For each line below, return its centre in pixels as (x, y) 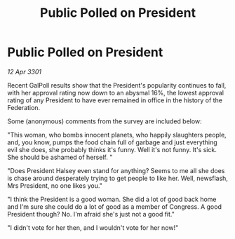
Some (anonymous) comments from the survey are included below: (105, 121)
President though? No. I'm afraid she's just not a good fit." (91, 214)
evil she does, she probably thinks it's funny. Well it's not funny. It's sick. (112, 149)
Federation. (24, 107)
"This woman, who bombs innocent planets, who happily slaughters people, (117, 135)
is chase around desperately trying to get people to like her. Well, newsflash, (117, 178)
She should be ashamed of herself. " (60, 157)
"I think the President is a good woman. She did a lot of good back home (112, 199)
